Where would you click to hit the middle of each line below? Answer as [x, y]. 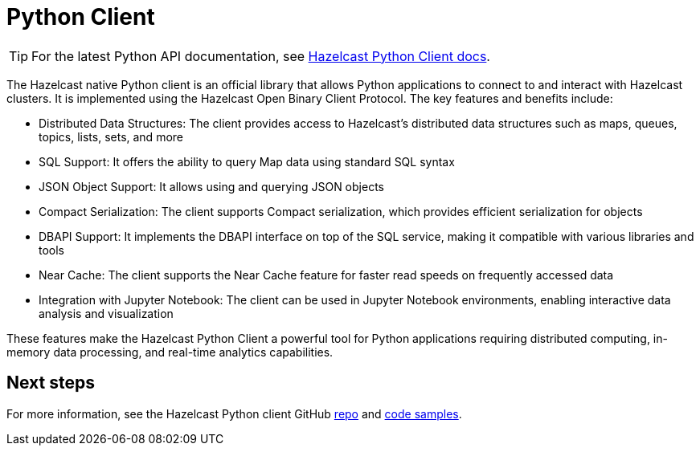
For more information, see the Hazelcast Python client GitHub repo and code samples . [234, 413]
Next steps [51, 383]
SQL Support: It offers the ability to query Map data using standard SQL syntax [247, 161]
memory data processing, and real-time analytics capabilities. [170, 352]
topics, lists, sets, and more [111, 136]
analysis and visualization [106, 313]
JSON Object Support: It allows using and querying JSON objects [211, 186]
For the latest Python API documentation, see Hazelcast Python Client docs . [261, 56]
